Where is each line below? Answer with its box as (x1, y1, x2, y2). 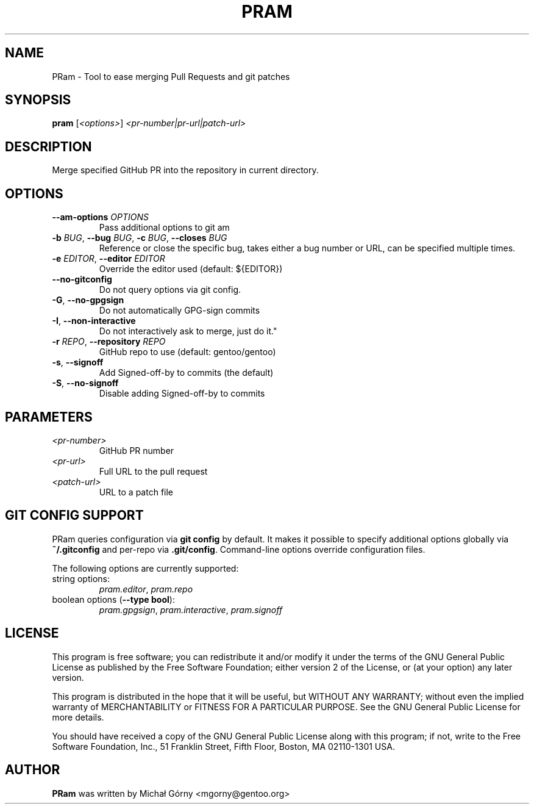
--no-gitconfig (52, 274, 112, 285)
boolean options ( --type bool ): (52, 594, 175, 605)
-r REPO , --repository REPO (52, 336, 166, 347)
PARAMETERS (5, 409, 93, 425)
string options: (52, 573, 110, 584)
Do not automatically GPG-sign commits (99, 305, 260, 316)
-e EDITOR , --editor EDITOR (52, 253, 165, 264)
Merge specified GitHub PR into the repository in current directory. (52, 165, 319, 176)
